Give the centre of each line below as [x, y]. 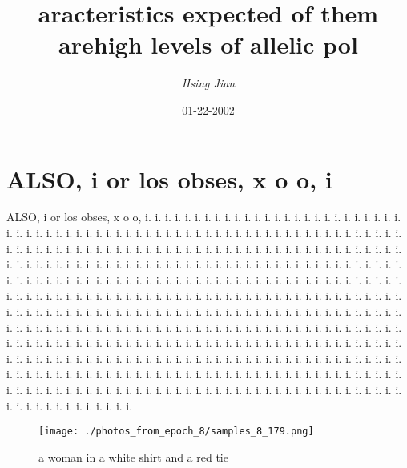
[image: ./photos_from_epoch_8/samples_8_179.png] [176, 432]
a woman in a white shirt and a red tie [133, 456]
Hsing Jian [208, 83]
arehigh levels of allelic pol [208, 44]
